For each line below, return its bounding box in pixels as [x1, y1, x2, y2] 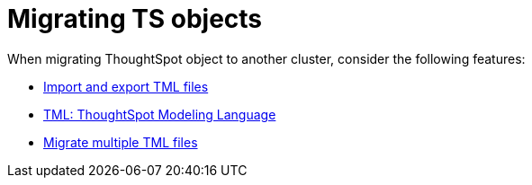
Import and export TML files [43, 78, 209, 94]
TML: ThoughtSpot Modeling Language [43, 106, 276, 122]
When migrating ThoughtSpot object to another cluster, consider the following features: [7, 50, 526, 66]
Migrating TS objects [7, 4, 263, 34]
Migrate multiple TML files [43, 134, 198, 150]
